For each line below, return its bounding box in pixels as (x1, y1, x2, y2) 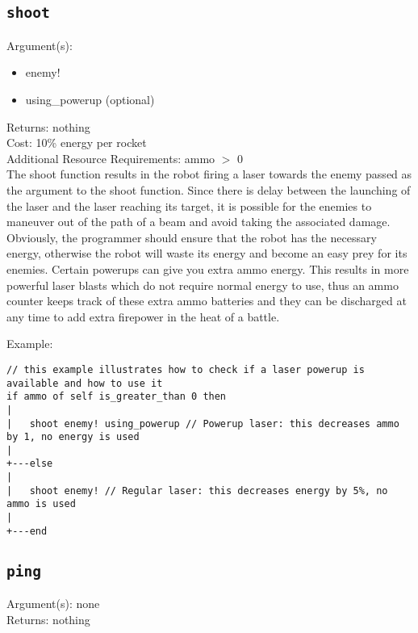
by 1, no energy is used (6, 431, 140, 443)
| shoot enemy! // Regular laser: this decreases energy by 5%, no (6, 484, 388, 497)
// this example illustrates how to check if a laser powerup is (6, 363, 365, 375)
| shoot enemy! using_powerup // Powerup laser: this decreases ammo (6, 417, 399, 430)
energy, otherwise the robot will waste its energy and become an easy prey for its (6, 245, 408, 262)
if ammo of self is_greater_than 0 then (6, 391, 227, 403)
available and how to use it (6, 377, 163, 389)
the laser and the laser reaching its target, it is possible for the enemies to (6, 197, 372, 214)
